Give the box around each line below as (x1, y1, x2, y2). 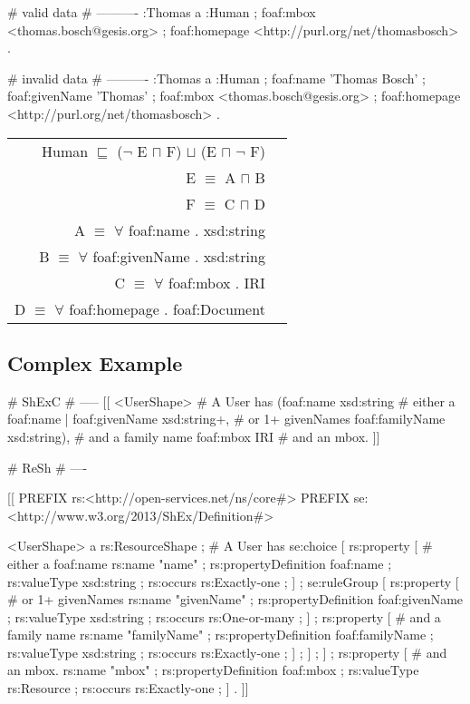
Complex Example (7, 348, 183, 376)
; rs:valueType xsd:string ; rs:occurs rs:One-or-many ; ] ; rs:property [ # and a (7, 607, 441, 626)
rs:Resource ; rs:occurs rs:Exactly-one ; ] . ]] (7, 679, 249, 698)
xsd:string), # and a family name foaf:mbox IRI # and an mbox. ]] (7, 426, 380, 445)
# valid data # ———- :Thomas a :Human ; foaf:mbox (7, 3, 316, 21)
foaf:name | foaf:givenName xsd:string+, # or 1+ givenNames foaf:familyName (7, 409, 446, 428)
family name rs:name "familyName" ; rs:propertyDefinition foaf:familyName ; (7, 625, 434, 644)
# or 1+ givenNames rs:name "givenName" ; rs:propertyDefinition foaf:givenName (7, 590, 464, 609)
